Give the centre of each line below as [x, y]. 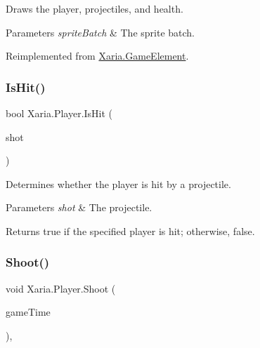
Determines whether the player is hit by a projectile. [118, 183]
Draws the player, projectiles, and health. [95, 8]
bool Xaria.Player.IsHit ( [59, 113]
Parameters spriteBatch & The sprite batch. [100, 32]
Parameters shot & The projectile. [79, 207]
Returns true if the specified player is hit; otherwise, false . [130, 230]
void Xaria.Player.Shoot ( [61, 288]
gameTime [28, 312]
